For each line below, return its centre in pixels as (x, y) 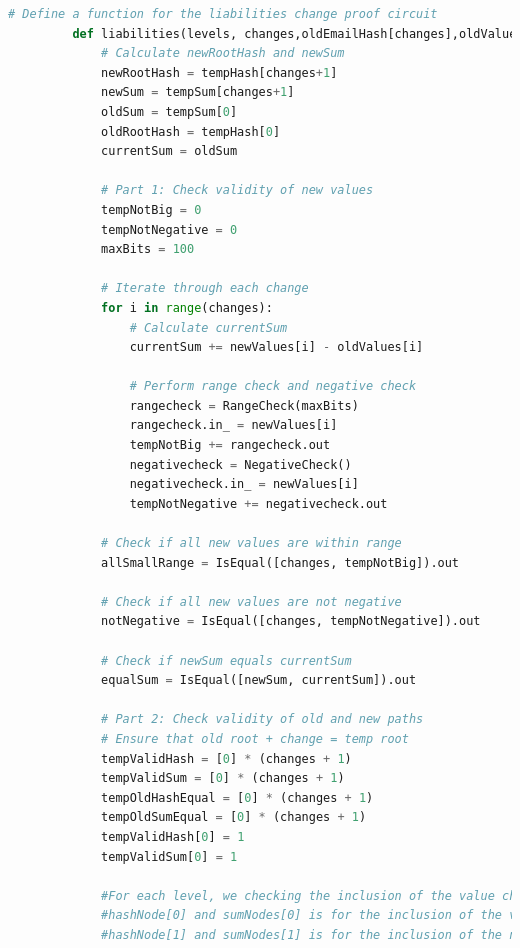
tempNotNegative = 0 (169, 229)
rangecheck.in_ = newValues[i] (233, 425)
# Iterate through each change (205, 288)
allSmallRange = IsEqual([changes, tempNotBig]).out (280, 562)
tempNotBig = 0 (151, 209)
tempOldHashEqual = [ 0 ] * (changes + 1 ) (237, 797)
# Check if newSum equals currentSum (226, 660)
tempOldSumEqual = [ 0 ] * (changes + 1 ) (234, 817)
